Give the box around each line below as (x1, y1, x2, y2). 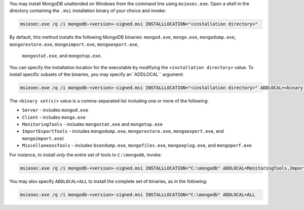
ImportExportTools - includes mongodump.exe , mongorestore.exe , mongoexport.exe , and (22, 128, 224, 134)
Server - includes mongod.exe (22, 107, 89, 113)
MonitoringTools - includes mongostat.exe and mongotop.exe (22, 121, 163, 127)
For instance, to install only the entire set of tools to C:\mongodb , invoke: (9, 151, 162, 157)
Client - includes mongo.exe (22, 114, 86, 120)
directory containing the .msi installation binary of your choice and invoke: (9, 8, 166, 14)
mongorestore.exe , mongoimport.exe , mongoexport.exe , (9, 41, 139, 47)
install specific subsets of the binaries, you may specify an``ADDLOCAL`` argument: (9, 71, 184, 77)
